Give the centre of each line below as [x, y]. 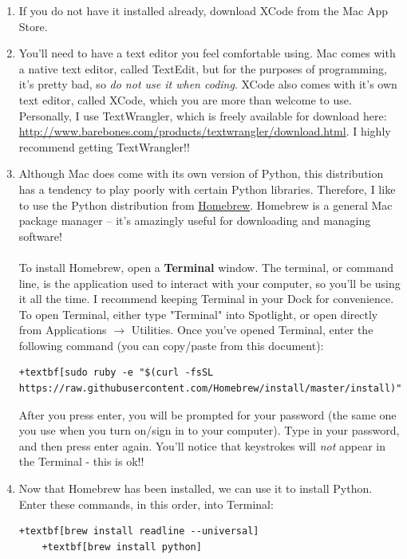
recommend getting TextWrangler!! [104, 146]
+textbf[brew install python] [122, 547]
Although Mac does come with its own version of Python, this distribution [201, 173]
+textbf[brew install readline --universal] [139, 531]
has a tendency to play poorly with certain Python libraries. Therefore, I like [207, 189]
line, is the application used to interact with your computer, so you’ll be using [209, 283]
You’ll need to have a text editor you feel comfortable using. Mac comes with [207, 53]
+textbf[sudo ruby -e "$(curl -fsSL [116, 373]
